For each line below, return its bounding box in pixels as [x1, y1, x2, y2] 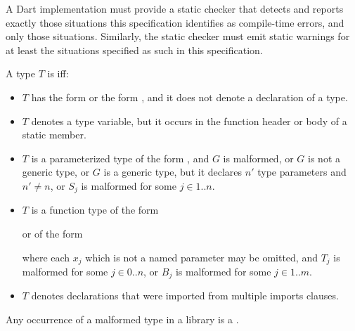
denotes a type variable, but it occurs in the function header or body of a [31, 113, 347, 128]
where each [22, 249, 70, 264]
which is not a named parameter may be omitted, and [85, 249, 318, 264]
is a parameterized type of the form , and [31, 150, 209, 165]
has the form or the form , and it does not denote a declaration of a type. [31, 89, 348, 104]
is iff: [47, 66, 69, 81]
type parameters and [257, 164, 347, 179]
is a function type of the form [31, 202, 159, 217]
